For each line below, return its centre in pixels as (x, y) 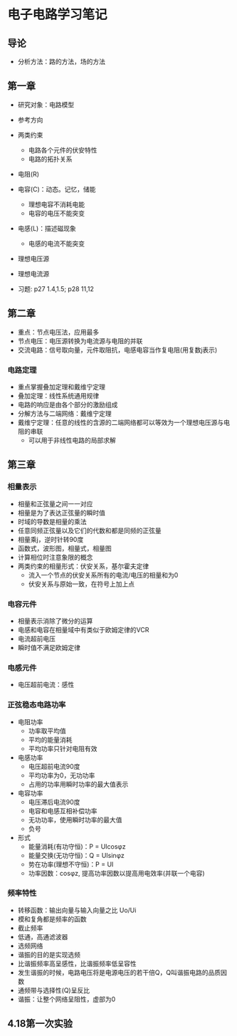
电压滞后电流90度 (54, 802)
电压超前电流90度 (54, 766)
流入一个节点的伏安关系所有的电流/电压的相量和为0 (103, 575)
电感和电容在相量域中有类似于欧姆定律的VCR (83, 629)
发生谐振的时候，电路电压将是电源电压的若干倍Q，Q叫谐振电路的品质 (119, 972)
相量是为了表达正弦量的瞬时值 (61, 513)
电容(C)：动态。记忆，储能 (57, 189)
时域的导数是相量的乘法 (52, 521)
